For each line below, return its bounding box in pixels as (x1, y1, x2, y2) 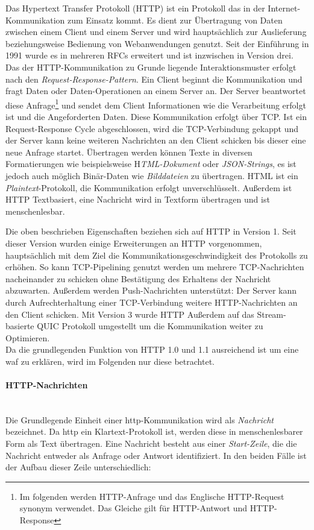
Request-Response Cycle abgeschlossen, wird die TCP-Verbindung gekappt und (5, 122, 299, 134)
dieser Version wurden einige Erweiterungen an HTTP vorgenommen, (5, 236, 262, 249)
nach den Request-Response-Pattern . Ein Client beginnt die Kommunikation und (5, 72, 303, 85)
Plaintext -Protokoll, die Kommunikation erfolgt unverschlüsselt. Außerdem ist (5, 181, 292, 194)
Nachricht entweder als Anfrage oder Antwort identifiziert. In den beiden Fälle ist (5, 449, 307, 461)
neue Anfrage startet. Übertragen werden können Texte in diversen (5, 145, 253, 158)
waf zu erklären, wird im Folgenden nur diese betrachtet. (5, 355, 215, 367)
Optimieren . (5, 331, 50, 344)
